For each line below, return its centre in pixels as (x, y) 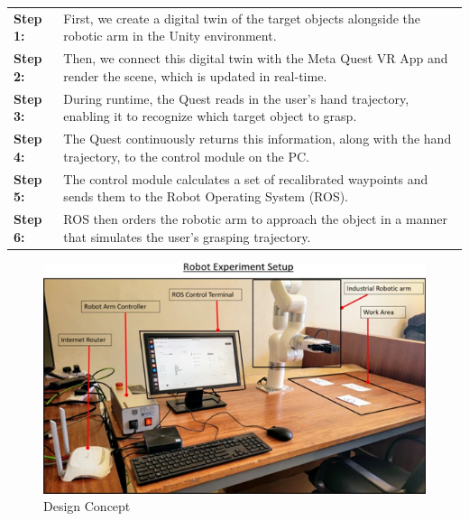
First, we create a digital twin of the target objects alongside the (242, 18)
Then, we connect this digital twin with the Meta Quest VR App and (256, 58)
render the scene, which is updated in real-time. (195, 75)
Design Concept (87, 506)
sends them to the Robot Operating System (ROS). (206, 196)
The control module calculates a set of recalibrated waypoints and (246, 178)
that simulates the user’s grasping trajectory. (187, 236)
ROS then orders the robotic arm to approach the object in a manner (255, 218)
